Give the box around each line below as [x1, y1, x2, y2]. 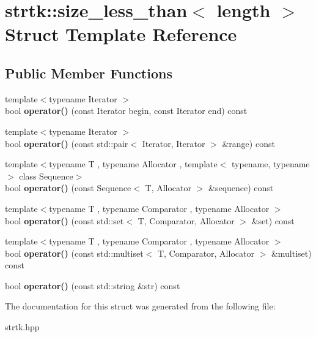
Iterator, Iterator [142, 137, 205, 150]
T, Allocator [145, 181, 192, 194]
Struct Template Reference [5, 21, 237, 47]
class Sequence [19, 169, 73, 182]
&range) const [222, 137, 275, 150]
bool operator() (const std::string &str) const [5, 279, 180, 292]
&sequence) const [208, 181, 274, 194]
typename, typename [232, 157, 310, 170]
